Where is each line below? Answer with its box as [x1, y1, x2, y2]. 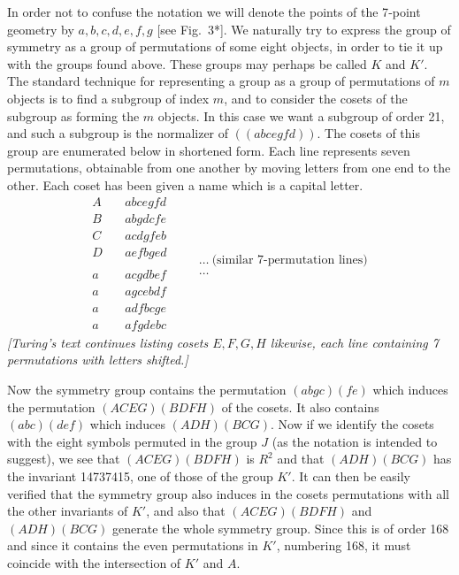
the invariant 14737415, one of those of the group [7, 466, 273, 485]
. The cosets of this [317, 124, 420, 142]
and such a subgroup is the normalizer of [7, 124, 229, 142]
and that [277, 449, 325, 468]
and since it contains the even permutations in [7, 536, 258, 555]
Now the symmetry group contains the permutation [7, 380, 287, 398]
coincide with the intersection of [7, 553, 181, 571]
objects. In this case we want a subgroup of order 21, [157, 106, 445, 125]
